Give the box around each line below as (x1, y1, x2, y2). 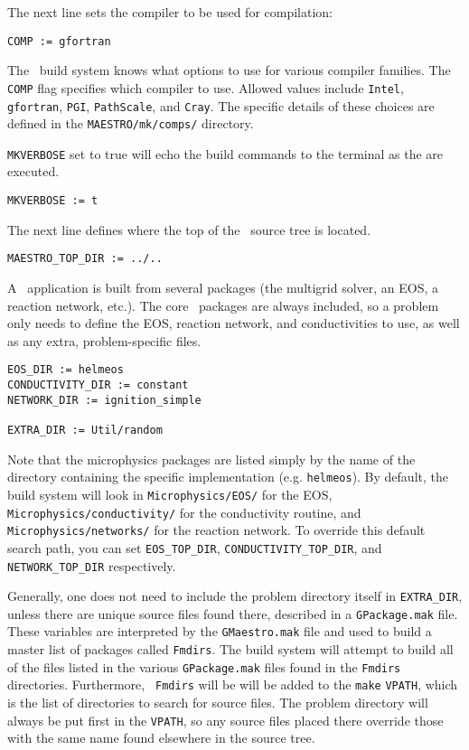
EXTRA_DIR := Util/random (7, 423, 163, 436)
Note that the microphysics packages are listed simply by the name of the (7, 449, 416, 468)
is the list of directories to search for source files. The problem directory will (7, 693, 428, 712)
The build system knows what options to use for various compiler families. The (7, 61, 451, 80)
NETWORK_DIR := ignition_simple (7, 393, 202, 407)
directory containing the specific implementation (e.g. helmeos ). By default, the (7, 467, 448, 486)
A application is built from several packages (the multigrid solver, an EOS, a (7, 277, 439, 296)
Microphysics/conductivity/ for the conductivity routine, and (7, 502, 361, 521)
